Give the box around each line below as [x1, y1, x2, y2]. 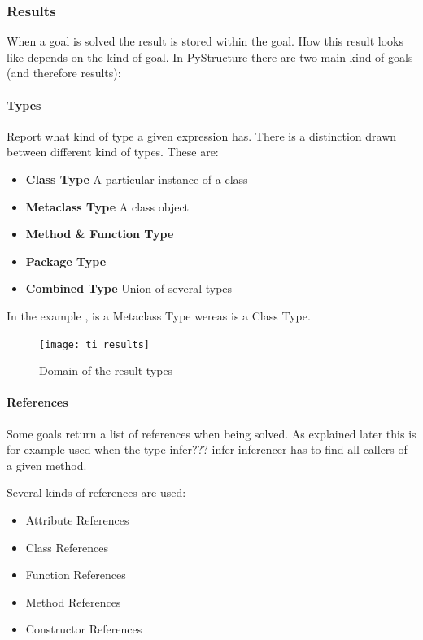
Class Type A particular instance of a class [25, 170, 248, 187]
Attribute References [25, 511, 129, 528]
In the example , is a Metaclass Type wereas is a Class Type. [7, 307, 311, 324]
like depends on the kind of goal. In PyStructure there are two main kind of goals [7, 48, 413, 65]
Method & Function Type [25, 225, 174, 242]
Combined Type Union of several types [25, 280, 233, 297]
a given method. [7, 456, 87, 473]
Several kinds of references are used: [7, 484, 186, 501]
